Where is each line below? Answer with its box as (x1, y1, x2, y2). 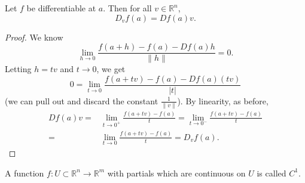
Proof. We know (5, 30, 63, 43)
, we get (96, 63, 126, 75)
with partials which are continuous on (107, 166, 246, 179)
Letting (5, 63, 32, 75)
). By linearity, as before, (177, 94, 269, 107)
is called (257, 166, 286, 179)
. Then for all (103, 2, 152, 14)
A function (5, 166, 44, 179)
